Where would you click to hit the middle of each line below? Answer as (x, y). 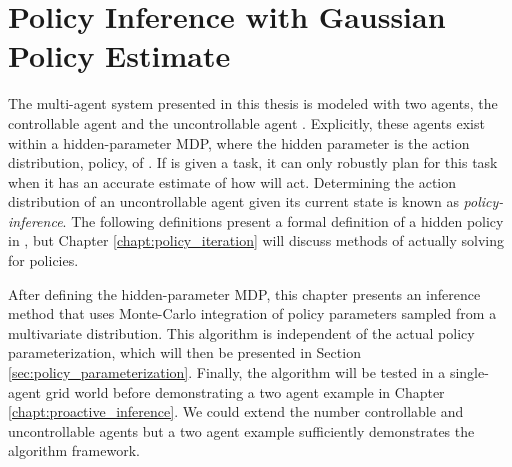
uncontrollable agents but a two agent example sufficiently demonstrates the (241, 430)
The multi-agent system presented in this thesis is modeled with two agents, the (253, 103)
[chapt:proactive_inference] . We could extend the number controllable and (236, 411)
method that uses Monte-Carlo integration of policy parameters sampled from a (252, 313)
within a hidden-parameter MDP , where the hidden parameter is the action (239, 142)
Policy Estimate (119, 55)
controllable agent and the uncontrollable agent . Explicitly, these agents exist (246, 122)
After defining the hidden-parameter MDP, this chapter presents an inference (244, 293)
